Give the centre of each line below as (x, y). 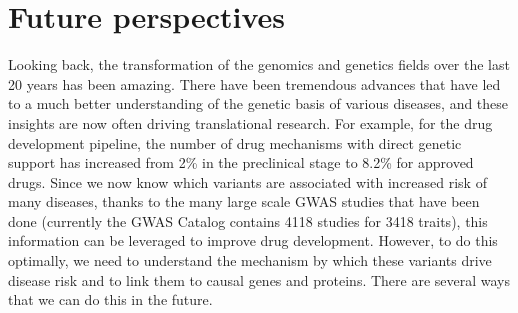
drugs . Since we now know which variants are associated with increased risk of (247, 181)
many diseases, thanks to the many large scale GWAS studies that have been (244, 201)
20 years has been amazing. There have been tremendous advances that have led (254, 83)
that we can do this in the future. (110, 299)
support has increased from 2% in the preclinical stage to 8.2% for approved (241, 162)
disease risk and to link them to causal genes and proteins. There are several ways (259, 279)
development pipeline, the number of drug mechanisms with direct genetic (235, 142)
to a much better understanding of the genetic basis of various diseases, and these (258, 103)
